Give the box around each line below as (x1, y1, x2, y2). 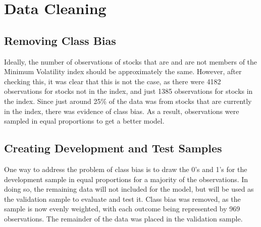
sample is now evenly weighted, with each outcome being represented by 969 (4, 203, 240, 214)
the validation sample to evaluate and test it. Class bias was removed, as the (4, 193, 241, 204)
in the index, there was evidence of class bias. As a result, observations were (4, 105, 239, 116)
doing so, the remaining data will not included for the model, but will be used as (4, 184, 254, 194)
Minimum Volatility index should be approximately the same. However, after (4, 66, 242, 77)
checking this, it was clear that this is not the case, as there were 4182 (4, 76, 221, 86)
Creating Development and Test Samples (4, 140, 222, 156)
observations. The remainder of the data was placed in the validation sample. (4, 213, 243, 223)
